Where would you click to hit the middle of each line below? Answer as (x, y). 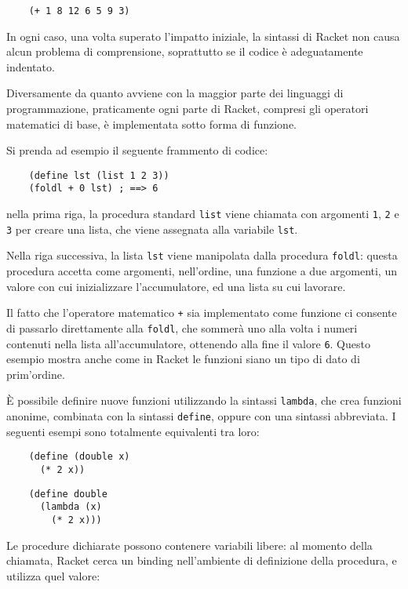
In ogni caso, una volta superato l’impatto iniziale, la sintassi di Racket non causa (203, 36)
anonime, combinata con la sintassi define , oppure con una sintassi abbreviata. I (201, 416)
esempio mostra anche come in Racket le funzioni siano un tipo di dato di (183, 359)
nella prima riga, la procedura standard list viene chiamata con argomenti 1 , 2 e (203, 214)
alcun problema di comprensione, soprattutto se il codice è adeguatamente (185, 51)
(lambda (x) (71, 507)
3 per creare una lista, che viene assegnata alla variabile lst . (152, 229)
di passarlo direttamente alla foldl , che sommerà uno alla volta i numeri (182, 327)
